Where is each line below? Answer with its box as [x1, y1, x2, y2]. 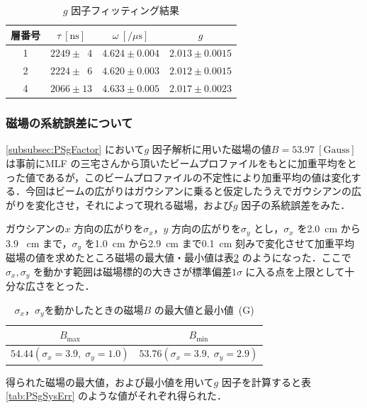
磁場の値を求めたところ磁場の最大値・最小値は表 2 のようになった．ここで [6, 250, 351, 265]
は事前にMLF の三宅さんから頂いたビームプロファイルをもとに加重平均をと [6, 156, 357, 171]
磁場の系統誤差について [6, 114, 133, 132]
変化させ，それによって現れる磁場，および [35, 197, 233, 212]
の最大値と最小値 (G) [154, 302, 254, 317]
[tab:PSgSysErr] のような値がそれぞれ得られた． [6, 388, 227, 403]
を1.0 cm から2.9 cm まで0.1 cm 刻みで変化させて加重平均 [84, 235, 355, 250]
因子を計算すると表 [221, 374, 311, 389]
